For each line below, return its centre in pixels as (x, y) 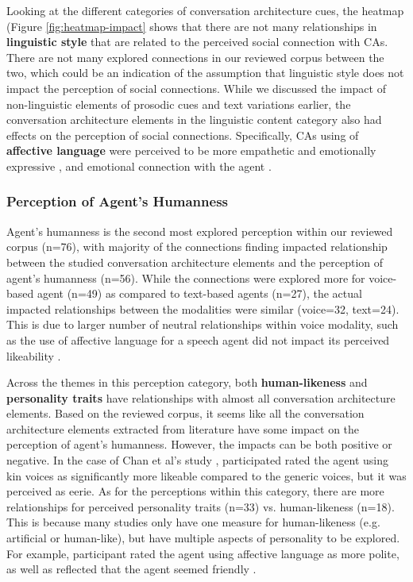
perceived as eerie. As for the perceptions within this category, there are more (195, 491)
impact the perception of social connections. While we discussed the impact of (196, 88)
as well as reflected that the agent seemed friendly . (131, 569)
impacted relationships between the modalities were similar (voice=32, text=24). (203, 308)
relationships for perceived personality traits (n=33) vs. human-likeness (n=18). (201, 506)
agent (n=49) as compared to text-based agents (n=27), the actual (199, 293)
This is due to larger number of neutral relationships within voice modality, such (203, 324)
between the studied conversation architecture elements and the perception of (195, 262)
